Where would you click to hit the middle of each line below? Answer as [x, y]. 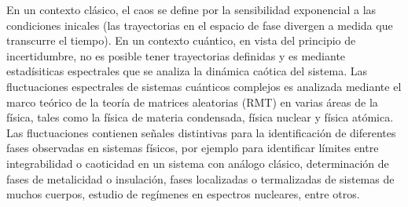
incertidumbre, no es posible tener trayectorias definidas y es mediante [176, 55]
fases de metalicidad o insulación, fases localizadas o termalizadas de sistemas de [200, 178]
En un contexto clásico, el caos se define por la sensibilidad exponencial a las [191, 9]
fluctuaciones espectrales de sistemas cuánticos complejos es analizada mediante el [204, 86]
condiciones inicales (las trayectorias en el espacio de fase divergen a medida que [200, 25]
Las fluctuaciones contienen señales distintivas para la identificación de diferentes [201, 132]
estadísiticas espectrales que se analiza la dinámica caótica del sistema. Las [187, 71]
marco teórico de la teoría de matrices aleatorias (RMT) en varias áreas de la [192, 102]
